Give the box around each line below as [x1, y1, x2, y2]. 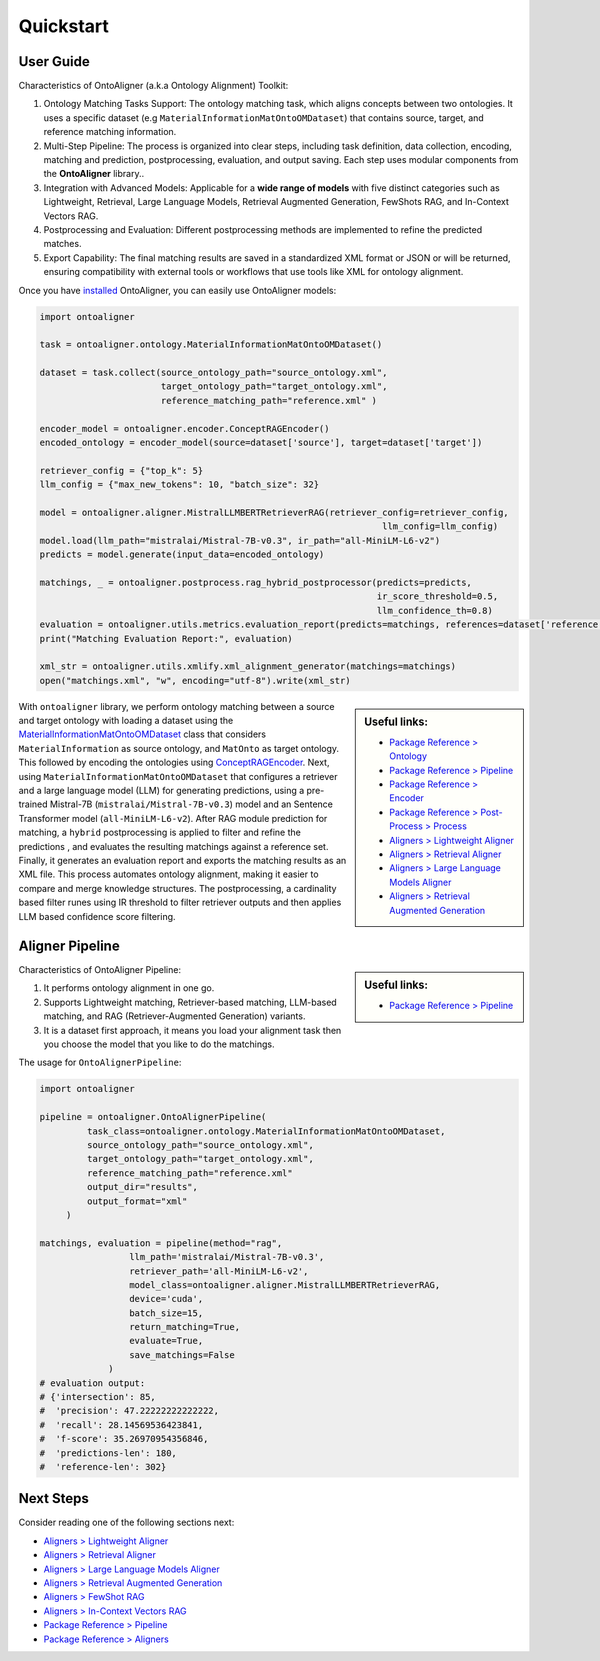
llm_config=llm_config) [381, 521, 499, 532]
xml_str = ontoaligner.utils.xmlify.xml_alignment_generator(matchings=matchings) [39, 661, 457, 672]
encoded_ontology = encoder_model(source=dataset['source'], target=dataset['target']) [39, 437, 483, 449]
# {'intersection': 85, [39, 1391, 157, 1403]
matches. [43, 238, 82, 250]
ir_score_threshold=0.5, [376, 591, 499, 602]
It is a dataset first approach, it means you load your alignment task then [43, 1024, 342, 1036]
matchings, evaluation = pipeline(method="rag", [39, 1237, 283, 1249]
